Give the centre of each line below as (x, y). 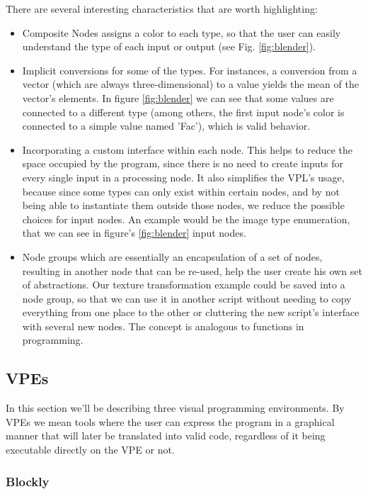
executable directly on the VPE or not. (90, 450)
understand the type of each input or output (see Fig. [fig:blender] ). (169, 46)
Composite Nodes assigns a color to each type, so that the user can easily (182, 32)
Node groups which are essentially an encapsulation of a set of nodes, (172, 256)
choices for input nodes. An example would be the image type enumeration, (186, 219)
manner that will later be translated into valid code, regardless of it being (166, 436)
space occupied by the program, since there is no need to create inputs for (183, 163)
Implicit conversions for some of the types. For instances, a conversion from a (190, 70)
